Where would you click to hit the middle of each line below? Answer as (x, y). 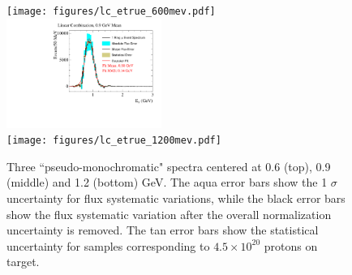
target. (23, 262)
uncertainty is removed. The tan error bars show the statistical (163, 230)
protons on (291, 245)
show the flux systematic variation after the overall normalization (169, 214)
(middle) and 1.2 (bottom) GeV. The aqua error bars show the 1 (167, 182)
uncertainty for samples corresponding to (108, 245)
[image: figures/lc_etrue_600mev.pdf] (111, 11)
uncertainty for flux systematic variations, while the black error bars (176, 198)
